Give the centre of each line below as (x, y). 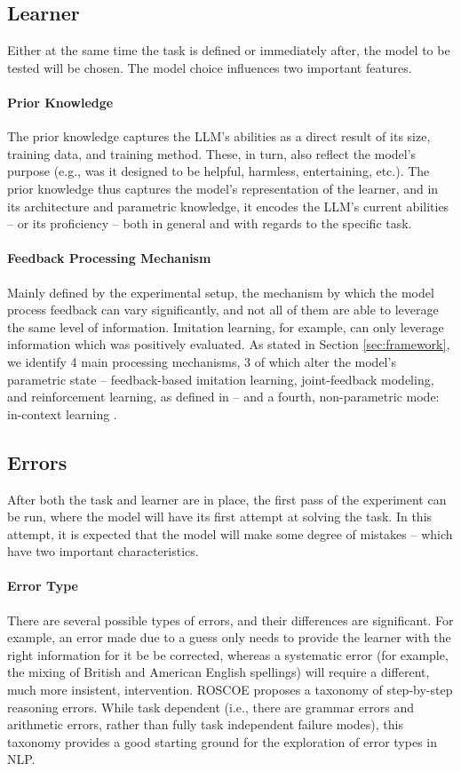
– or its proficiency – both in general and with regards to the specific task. (210, 223)
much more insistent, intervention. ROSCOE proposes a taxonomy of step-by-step (230, 690)
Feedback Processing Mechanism (109, 258)
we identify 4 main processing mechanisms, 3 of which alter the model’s (202, 361)
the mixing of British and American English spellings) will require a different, (219, 672)
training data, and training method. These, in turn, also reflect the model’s (212, 153)
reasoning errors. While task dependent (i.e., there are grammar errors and (211, 707)
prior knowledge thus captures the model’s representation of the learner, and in (223, 188)
